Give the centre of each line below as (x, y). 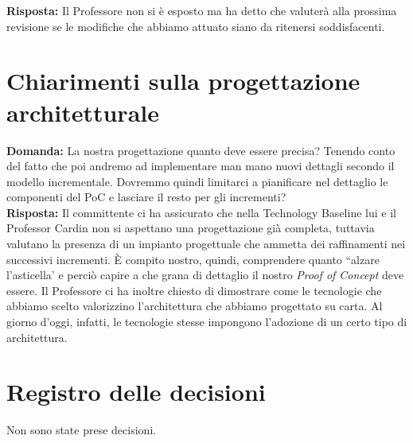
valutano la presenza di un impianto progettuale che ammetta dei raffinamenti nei (206, 244)
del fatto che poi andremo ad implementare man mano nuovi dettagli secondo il (201, 166)
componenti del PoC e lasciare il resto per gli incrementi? (146, 197)
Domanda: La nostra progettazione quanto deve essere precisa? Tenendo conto (201, 150)
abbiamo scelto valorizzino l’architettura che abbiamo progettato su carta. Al (195, 306)
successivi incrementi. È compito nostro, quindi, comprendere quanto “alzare (193, 259)
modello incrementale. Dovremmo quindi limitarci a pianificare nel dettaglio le (197, 181)
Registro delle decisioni (136, 392)
